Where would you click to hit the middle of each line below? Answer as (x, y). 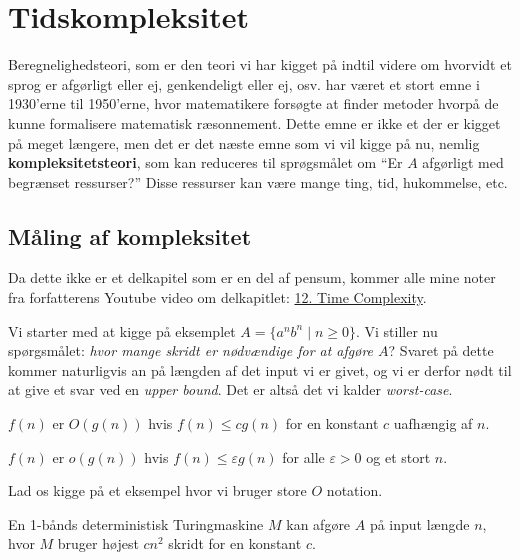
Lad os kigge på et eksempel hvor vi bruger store (157, 490)
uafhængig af (433, 423)
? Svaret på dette (441, 350)
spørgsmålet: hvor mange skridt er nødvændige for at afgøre (191, 350)
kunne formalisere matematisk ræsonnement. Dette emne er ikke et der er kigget (254, 122)
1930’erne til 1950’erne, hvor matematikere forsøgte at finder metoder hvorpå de (253, 103)
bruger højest (98, 543)
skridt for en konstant (235, 543)
